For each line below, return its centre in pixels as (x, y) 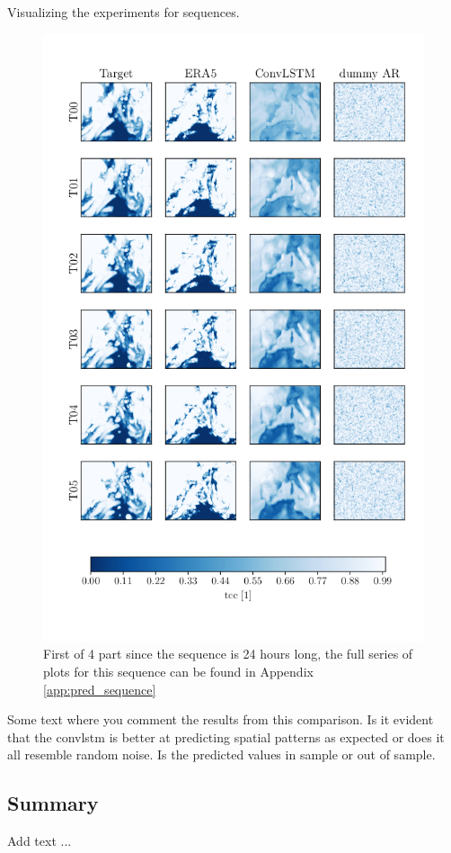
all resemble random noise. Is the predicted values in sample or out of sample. (221, 754)
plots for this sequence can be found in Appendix (178, 671)
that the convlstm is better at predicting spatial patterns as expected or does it (226, 736)
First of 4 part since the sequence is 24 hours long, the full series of (228, 654)
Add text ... (40, 841)
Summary (53, 803)
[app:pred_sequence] (100, 689)
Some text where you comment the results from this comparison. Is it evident (221, 719)
